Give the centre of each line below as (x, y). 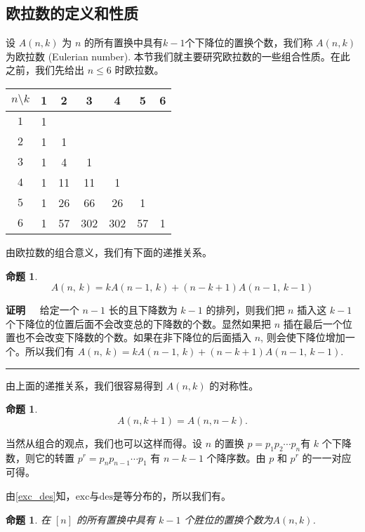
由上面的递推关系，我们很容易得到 (84, 385)
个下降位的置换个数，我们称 (249, 42)
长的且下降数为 (143, 310)
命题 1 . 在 (28, 519)
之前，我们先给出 (45, 70)
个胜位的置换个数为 (228, 519)
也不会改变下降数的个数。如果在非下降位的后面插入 (133, 337)
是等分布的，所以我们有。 (172, 495)
